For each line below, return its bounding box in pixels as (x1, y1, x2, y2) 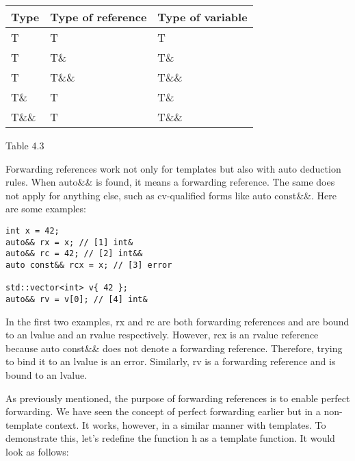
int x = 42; (5, 225, 60, 236)
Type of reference (50, 9, 147, 25)
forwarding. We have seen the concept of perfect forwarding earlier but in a (5, 404, 321, 419)
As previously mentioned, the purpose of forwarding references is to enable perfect (5, 390, 350, 405)
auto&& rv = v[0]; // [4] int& (5, 294, 148, 304)
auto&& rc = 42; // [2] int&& (5, 249, 143, 259)
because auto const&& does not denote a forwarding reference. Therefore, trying (5, 340, 343, 355)
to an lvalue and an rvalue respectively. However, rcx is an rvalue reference (5, 327, 319, 342)
